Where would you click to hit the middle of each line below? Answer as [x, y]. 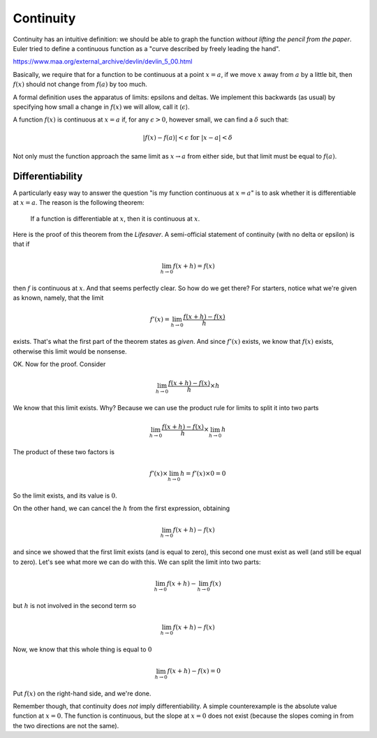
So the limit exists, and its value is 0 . [65, 495]
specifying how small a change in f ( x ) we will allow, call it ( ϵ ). [101, 107]
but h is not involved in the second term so [74, 606]
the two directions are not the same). [66, 725]
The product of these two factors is [64, 451]
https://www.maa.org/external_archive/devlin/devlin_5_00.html [103, 61]
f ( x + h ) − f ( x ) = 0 [194, 671]
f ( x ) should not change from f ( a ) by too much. [80, 85]
